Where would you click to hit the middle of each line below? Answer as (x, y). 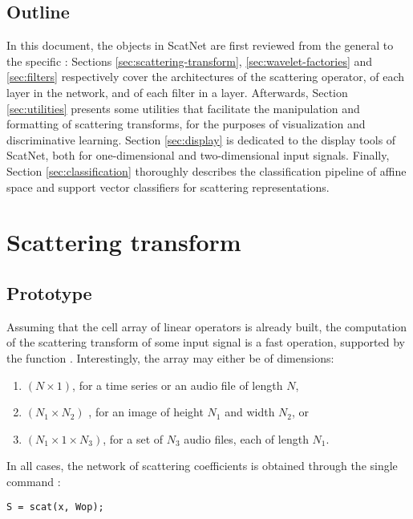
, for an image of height (146, 412)
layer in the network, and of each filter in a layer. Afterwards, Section (177, 92)
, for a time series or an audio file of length (178, 385)
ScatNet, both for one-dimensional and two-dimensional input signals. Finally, (198, 155)
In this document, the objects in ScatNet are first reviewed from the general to (200, 45)
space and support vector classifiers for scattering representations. (168, 187)
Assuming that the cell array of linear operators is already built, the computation (207, 326)
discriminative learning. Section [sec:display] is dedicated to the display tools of (201, 139)
